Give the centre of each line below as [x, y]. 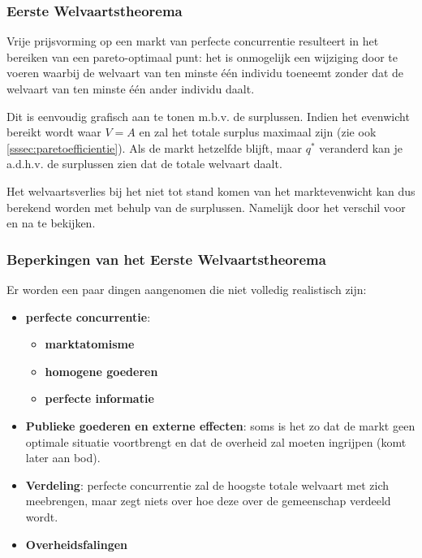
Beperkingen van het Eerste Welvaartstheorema [166, 259]
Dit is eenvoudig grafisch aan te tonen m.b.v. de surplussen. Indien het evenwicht [208, 116]
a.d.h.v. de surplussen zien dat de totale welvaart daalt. [144, 164]
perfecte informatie [99, 398]
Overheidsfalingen [77, 544]
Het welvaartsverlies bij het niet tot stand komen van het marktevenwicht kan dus [211, 190]
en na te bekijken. [51, 223]
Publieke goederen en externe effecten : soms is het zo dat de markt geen [220, 425]
